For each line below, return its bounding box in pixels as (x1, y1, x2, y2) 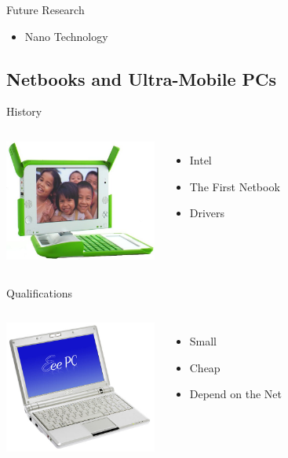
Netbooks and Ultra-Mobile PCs (6, 66, 277, 90)
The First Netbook (189, 178, 280, 194)
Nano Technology (24, 28, 108, 44)
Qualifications (6, 284, 73, 301)
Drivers (189, 205, 225, 221)
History (6, 103, 42, 120)
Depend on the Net (189, 386, 283, 402)
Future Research (6, 2, 85, 17)
